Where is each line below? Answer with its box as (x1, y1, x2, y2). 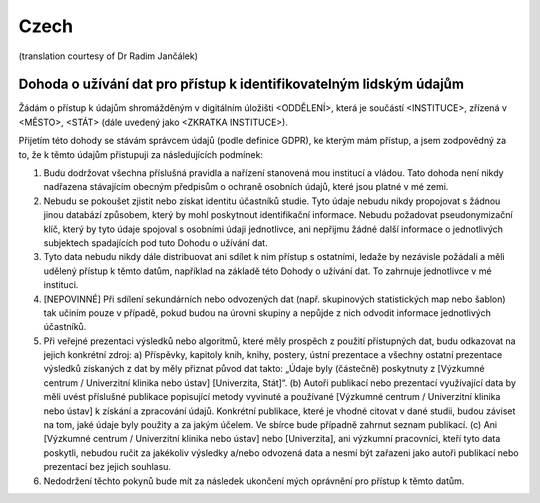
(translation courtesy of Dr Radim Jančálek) (18, 50, 199, 62)
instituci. (43, 279, 79, 291)
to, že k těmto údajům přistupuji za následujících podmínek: (18, 148, 264, 160)
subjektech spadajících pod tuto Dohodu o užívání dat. (43, 236, 269, 249)
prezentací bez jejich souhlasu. (43, 461, 172, 473)
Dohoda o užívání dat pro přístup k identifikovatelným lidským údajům (18, 76, 465, 93)
